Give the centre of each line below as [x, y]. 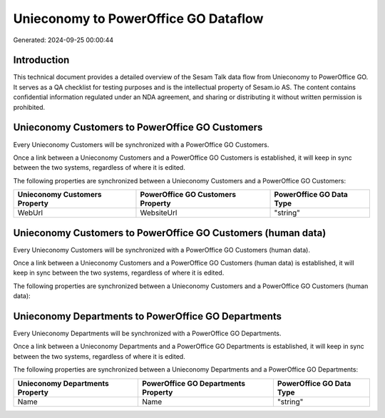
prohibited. [29, 107]
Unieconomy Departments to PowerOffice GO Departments [147, 316]
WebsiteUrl [159, 213]
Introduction [41, 60]
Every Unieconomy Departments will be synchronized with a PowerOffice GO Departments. [147, 333]
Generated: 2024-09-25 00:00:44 [63, 40]
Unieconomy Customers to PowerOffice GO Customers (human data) [170, 233]
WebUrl [30, 213]
